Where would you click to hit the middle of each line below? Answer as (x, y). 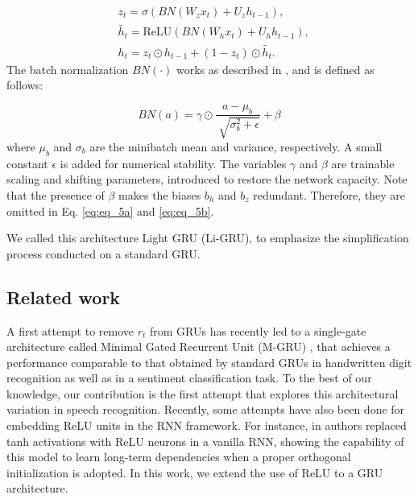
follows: (25, 85)
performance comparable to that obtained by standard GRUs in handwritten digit (209, 362)
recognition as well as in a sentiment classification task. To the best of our (189, 378)
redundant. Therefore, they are (329, 194)
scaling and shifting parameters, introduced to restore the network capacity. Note (207, 179)
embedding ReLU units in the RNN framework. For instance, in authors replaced (207, 425)
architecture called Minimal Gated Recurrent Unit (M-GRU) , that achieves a (199, 346)
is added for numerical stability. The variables (173, 163)
